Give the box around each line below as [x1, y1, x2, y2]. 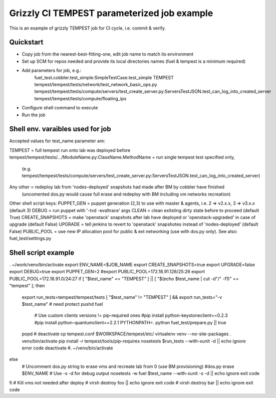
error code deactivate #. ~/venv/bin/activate [22, 345, 113, 351]
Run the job [22, 112, 46, 118]
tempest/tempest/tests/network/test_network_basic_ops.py [34, 82, 157, 88]
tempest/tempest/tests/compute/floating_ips [34, 95, 127, 101]
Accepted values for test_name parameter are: [9, 138, 105, 144]
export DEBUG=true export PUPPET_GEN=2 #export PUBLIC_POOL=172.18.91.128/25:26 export [9, 269, 205, 275]
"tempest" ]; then [9, 283, 45, 289]
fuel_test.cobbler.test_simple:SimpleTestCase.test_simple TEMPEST [34, 74, 174, 80]
